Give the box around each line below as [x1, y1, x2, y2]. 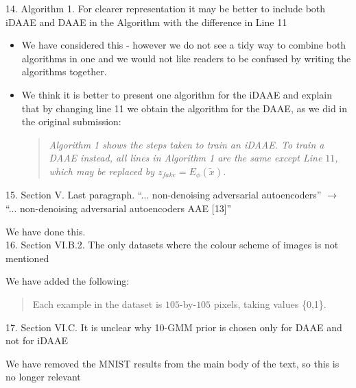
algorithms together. [21, 64, 107, 79]
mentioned [5, 250, 49, 265]
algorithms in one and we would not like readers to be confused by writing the [21, 51, 351, 65]
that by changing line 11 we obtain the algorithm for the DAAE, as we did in [21, 101, 348, 115]
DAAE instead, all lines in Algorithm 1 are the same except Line [49, 151, 322, 165]
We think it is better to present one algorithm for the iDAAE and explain [21, 87, 333, 101]
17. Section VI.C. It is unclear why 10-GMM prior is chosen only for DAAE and [5, 320, 342, 334]
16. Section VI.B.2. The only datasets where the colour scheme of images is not [5, 237, 339, 252]
